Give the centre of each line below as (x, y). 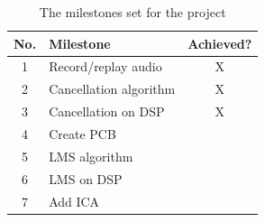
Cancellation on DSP (107, 111)
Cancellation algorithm (112, 89)
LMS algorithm (91, 156)
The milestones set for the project (132, 12)
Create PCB (82, 133)
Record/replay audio (105, 66)
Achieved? (220, 43)
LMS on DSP (86, 178)
